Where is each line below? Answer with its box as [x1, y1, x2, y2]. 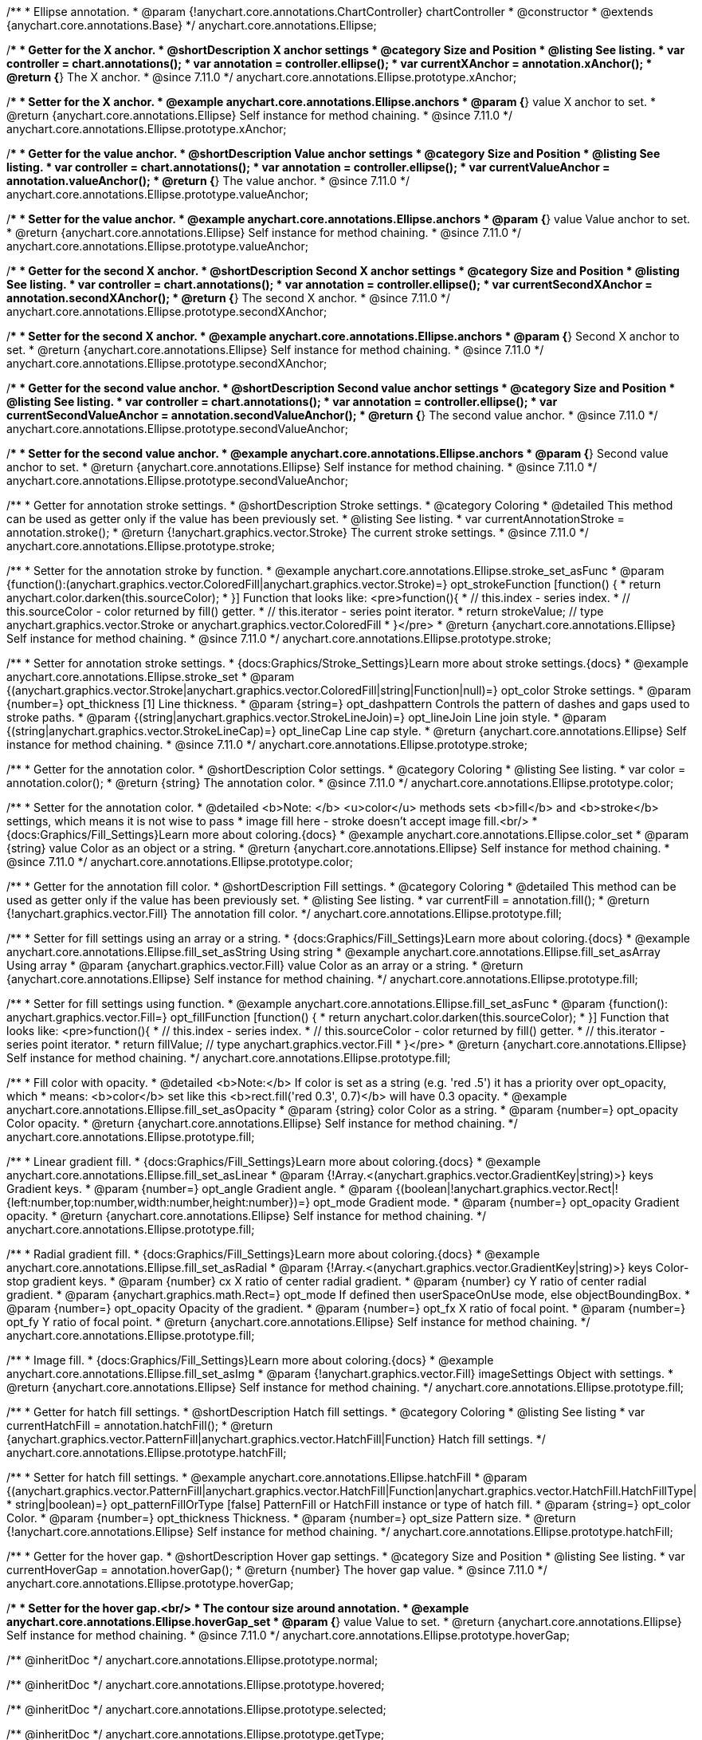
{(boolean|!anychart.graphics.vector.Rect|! [395, 1182, 618, 1195]
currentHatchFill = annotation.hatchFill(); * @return [6, 1419, 273, 1432]
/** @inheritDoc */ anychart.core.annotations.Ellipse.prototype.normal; [6, 1653, 378, 1667]
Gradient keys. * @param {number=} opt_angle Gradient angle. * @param [6, 1182, 393, 1195]
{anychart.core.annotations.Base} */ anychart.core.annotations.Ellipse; [6, 18, 377, 32]
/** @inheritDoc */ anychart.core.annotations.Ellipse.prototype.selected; [6, 1703, 386, 1716]
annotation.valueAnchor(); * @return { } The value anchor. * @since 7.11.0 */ [6, 174, 410, 187]
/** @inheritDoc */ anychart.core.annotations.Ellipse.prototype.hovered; [6, 1678, 385, 1691]
